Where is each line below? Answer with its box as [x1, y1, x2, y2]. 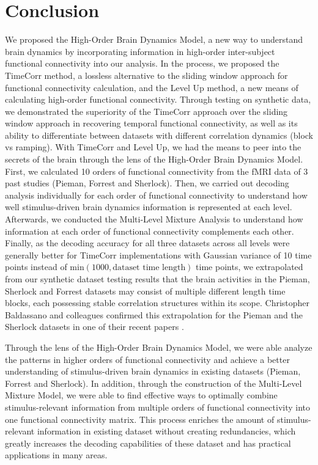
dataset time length [113, 263, 186, 273]
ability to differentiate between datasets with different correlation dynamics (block [5, 128, 313, 141]
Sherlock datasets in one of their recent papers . [5, 320, 184, 333]
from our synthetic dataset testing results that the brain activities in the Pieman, [5, 273, 310, 285]
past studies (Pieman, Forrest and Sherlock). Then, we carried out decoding [5, 177, 289, 189]
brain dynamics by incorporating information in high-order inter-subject [5, 45, 275, 57]
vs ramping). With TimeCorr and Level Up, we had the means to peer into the [5, 141, 301, 153]
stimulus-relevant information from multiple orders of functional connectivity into [5, 400, 311, 413]
